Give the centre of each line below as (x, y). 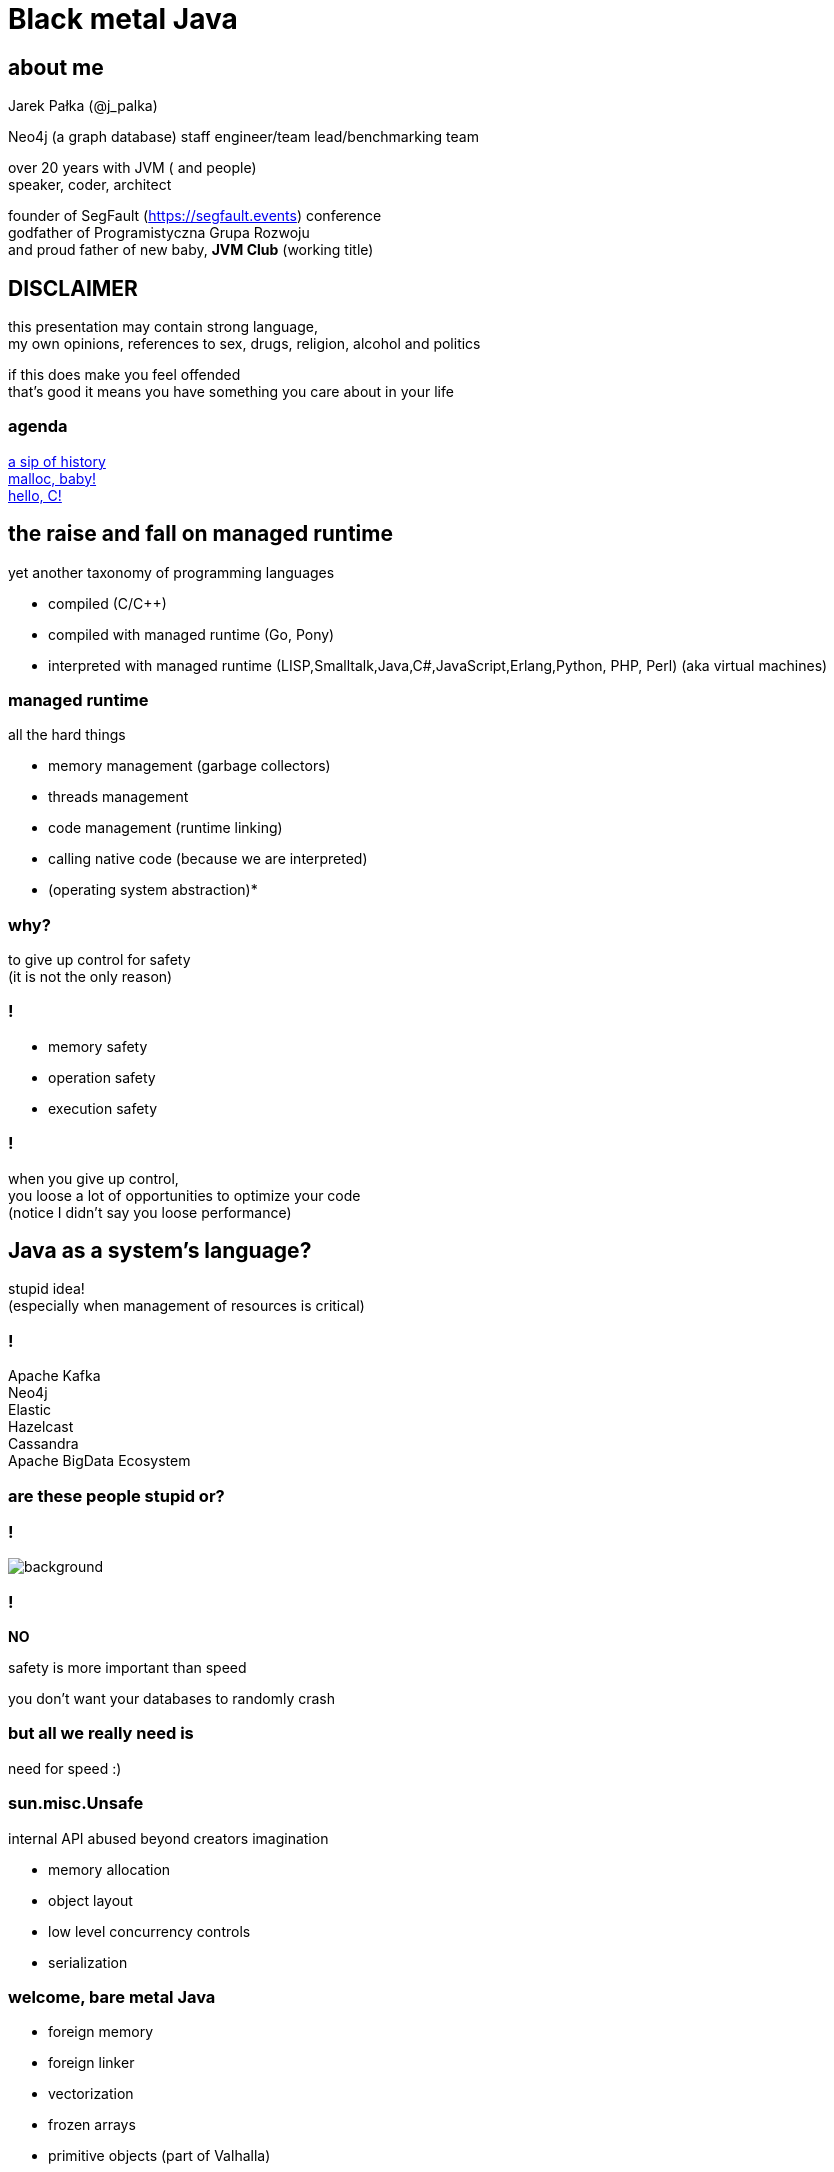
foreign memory (100, 2032)
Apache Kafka (54, 1376)
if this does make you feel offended (124, 375)
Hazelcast (41, 1427)
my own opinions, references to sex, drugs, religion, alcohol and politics (244, 344)
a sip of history (57, 461)
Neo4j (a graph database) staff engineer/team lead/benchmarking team (243, 137)
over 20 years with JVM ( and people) (132, 168)
